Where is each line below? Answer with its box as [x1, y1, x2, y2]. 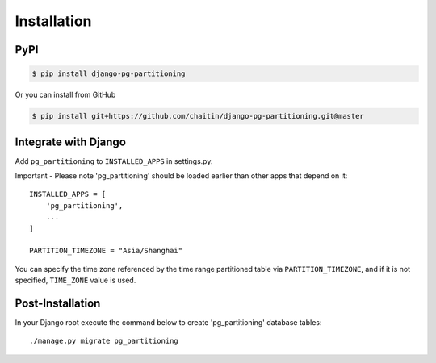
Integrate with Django [15, 135, 127, 148]
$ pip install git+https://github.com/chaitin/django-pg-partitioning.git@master [31, 111, 365, 121]
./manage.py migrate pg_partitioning [29, 336, 179, 346]
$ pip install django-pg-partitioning [31, 69, 186, 78]
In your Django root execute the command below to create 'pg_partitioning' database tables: [15, 318, 322, 328]
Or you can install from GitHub [15, 90, 116, 100]
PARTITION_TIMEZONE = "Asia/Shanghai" [29, 246, 183, 256]
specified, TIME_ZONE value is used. [15, 275, 136, 286]
